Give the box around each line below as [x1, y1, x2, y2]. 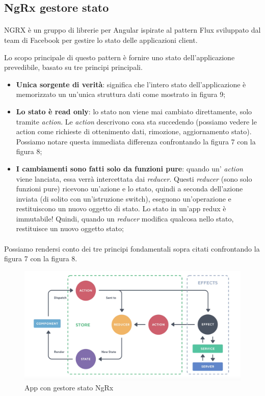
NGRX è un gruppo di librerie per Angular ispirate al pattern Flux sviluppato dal [4, 24, 261, 35]
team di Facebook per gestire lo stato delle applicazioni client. [4, 34, 198, 45]
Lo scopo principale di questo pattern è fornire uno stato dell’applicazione [4, 52, 235, 62]
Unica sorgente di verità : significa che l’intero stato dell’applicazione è [16, 79, 246, 89]
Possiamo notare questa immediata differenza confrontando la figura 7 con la [16, 136, 256, 146]
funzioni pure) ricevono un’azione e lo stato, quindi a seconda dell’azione [16, 183, 243, 194]
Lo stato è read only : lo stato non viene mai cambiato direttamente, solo [16, 106, 252, 116]
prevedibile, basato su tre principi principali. [4, 62, 143, 72]
